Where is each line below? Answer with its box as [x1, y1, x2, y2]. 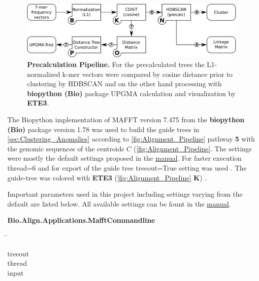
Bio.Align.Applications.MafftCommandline [7, 215, 155, 225]
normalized [27, 69, 60, 79]
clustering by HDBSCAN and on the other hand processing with [27, 78, 222, 89]
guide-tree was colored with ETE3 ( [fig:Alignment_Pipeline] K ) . [7, 172, 207, 182]
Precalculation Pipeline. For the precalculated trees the [27, 59, 205, 70]
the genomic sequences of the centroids [7, 143, 125, 153]
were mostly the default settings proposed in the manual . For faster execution [7, 153, 242, 163]
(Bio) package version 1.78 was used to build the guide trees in [7, 124, 199, 134]
